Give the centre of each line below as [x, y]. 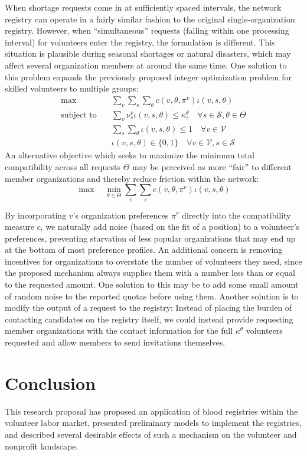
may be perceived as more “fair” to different [212, 166]
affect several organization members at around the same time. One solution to [146, 65]
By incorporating [36, 215]
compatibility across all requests [63, 166]
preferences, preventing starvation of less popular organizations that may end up [150, 238]
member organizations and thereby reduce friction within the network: [132, 178]
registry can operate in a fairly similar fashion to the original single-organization [150, 19]
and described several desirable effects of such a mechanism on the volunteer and [151, 434]
